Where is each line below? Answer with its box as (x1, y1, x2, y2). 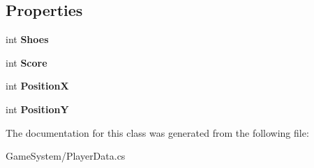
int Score (6, 55, 47, 69)
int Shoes (6, 32, 49, 47)
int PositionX (6, 78, 69, 93)
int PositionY (6, 101, 69, 116)
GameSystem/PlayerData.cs (6, 149, 126, 163)
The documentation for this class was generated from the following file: (6, 125, 309, 140)
